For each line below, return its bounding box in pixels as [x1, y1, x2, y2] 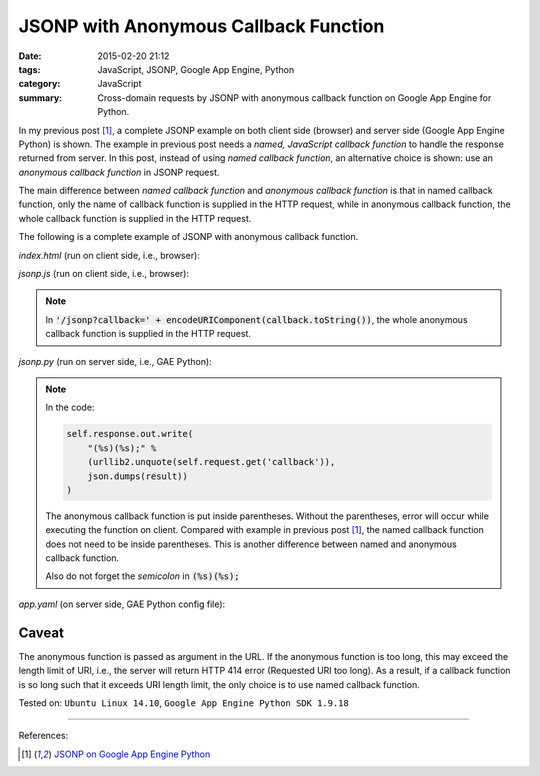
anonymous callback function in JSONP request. [18, 166, 220, 178]
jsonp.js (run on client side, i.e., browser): [18, 268, 190, 280]
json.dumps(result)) [87, 470, 189, 482]
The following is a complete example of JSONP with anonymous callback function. [18, 231, 359, 243]
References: [18, 730, 69, 742]
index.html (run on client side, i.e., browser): [18, 249, 200, 261]
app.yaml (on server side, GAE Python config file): [18, 598, 226, 610]
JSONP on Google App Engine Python [53, 748, 211, 760]
